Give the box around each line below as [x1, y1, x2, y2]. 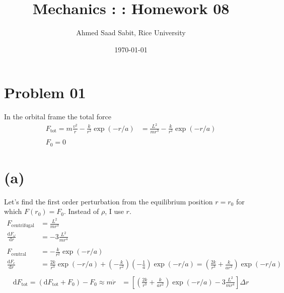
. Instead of [63, 206, 99, 216]
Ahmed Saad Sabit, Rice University [76, 27, 186, 38]
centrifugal [11, 223, 35, 229]
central [11, 251, 27, 257]
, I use [105, 206, 124, 216]
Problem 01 [4, 82, 86, 103]
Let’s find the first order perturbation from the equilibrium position [4, 196, 213, 206]
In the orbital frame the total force [4, 111, 111, 122]
